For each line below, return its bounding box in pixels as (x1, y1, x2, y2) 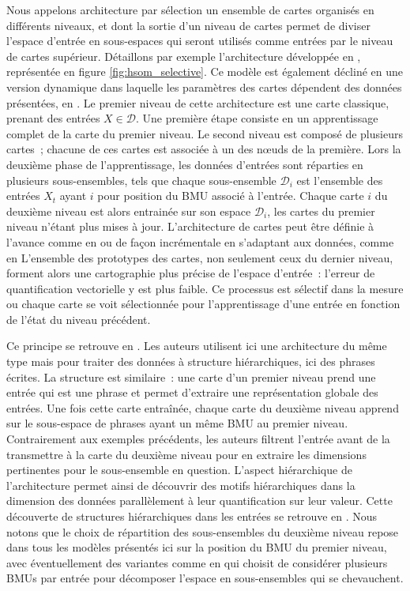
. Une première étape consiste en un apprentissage (136, 110, 378, 126)
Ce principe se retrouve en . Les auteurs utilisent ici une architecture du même (6, 337, 387, 354)
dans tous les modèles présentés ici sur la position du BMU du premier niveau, (6, 539, 387, 555)
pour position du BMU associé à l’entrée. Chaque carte (97, 187, 364, 204)
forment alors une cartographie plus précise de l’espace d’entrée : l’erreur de (6, 265, 375, 281)
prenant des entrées (6, 110, 100, 126)
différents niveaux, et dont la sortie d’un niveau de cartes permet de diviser (6, 17, 371, 33)
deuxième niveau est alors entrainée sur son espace (6, 202, 251, 219)
